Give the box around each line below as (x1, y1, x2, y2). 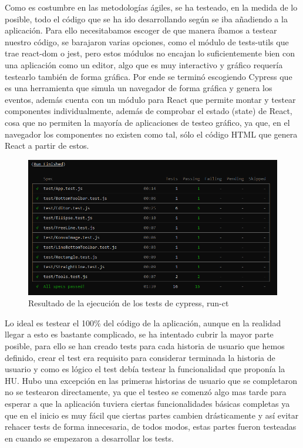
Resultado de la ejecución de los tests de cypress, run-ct (28, 297, 229, 309)
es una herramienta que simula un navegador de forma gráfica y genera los (5, 82, 272, 94)
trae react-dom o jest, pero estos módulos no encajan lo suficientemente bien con (5, 47, 295, 59)
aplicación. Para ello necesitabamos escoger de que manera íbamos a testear (5, 24, 277, 36)
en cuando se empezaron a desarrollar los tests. (5, 432, 174, 444)
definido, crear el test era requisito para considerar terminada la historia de (5, 351, 275, 363)
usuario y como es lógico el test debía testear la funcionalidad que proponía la (5, 363, 285, 375)
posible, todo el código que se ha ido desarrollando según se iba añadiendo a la (5, 12, 288, 25)
